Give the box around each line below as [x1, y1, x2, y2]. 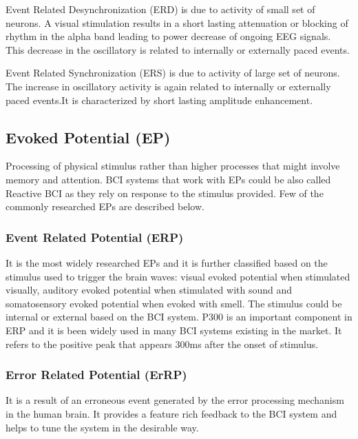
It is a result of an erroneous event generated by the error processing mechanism [6, 393, 344, 407]
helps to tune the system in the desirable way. [6, 420, 199, 434]
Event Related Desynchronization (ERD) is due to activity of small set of [6, 2, 315, 16]
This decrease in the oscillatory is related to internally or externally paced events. [6, 42, 350, 57]
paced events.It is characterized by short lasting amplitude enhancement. [6, 92, 313, 107]
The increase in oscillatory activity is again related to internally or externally [6, 79, 331, 93]
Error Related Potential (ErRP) [6, 366, 187, 383]
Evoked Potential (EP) [6, 126, 171, 147]
